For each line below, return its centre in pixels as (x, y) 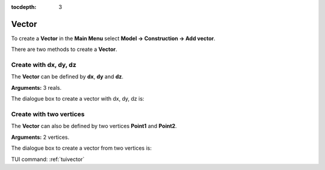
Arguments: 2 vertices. (40, 137)
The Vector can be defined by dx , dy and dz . (67, 77)
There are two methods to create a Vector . (64, 49)
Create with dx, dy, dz (44, 65)
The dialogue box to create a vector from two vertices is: (81, 148)
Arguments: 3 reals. (36, 87)
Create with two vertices (48, 114)
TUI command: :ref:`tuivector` (48, 159)
